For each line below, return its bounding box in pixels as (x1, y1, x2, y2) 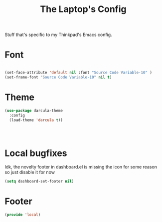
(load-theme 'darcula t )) (9, 117, 63, 122)
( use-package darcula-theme (4, 108, 63, 113)
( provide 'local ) (4, 212, 41, 217)
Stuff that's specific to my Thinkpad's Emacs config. (4, 31, 113, 38)
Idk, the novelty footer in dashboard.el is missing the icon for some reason (4, 164, 158, 170)
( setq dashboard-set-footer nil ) (4, 179, 74, 184)
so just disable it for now (4, 169, 55, 175)
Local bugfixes (4, 147, 68, 158)
